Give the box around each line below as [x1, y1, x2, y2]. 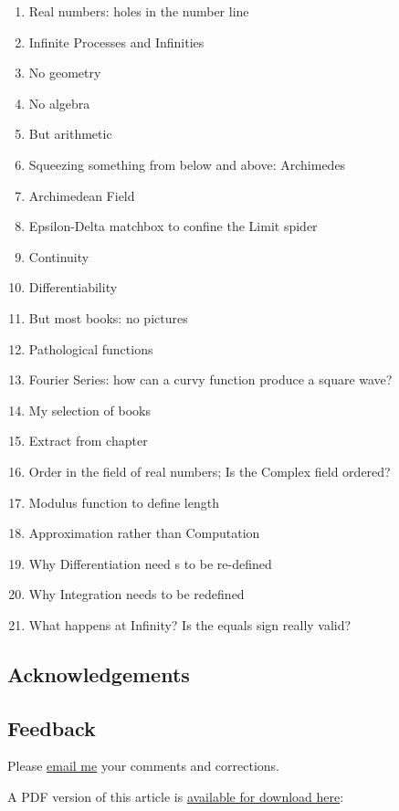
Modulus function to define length [28, 492, 219, 511]
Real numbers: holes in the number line [28, 2, 249, 20]
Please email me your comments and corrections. [7, 756, 280, 775]
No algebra [28, 93, 90, 112]
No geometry [28, 63, 101, 82]
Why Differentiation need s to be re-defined [28, 553, 272, 573]
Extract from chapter [28, 431, 148, 450]
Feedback [7, 713, 96, 742]
